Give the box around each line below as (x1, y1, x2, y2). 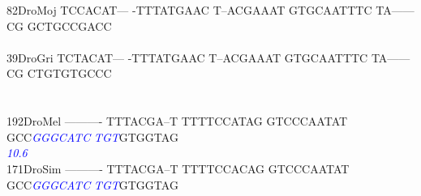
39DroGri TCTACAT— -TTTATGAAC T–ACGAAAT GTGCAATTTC (6, 49, 368, 66)
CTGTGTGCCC (27, 65, 112, 82)
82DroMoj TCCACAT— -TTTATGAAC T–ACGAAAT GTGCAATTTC (6, 2, 372, 18)
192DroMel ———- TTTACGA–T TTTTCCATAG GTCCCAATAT (6, 113, 348, 130)
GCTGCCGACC (27, 17, 112, 34)
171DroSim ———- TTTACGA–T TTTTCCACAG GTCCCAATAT (6, 160, 350, 177)
